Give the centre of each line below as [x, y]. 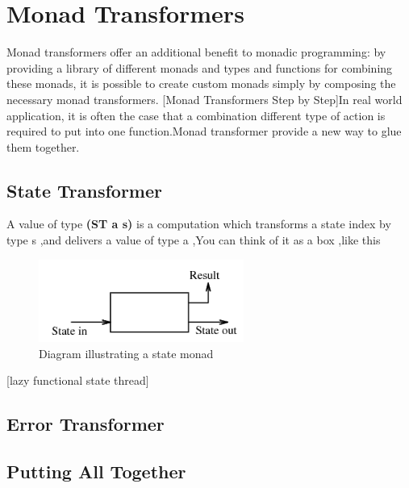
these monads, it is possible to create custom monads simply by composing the [201, 83]
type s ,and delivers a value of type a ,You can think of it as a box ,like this [194, 240]
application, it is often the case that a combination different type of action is [196, 115]
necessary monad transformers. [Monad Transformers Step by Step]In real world [204, 99]
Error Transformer [86, 424]
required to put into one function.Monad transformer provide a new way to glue [204, 131]
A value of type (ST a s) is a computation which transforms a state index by [199, 224]
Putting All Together [96, 471]
